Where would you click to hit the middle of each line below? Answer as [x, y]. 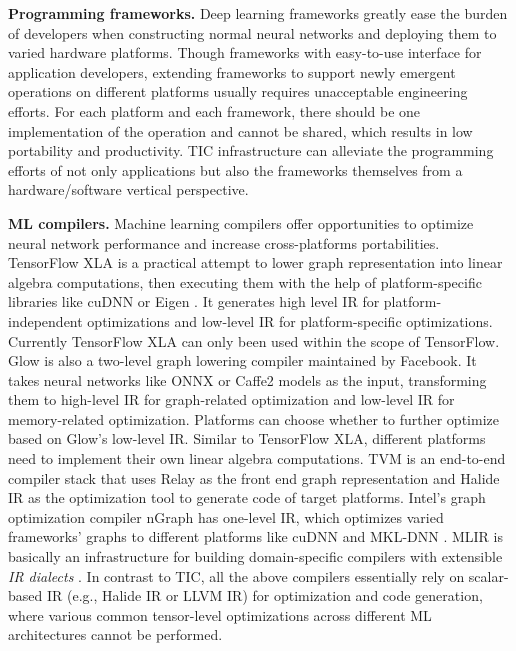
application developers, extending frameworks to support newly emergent [232, 71]
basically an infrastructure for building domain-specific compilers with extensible [255, 556]
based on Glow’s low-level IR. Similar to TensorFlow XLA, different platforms [247, 438]
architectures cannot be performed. [115, 634]
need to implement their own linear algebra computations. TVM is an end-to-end [257, 458]
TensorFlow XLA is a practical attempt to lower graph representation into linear [255, 262]
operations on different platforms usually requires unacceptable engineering [238, 91]
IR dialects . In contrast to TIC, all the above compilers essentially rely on [236, 575]
